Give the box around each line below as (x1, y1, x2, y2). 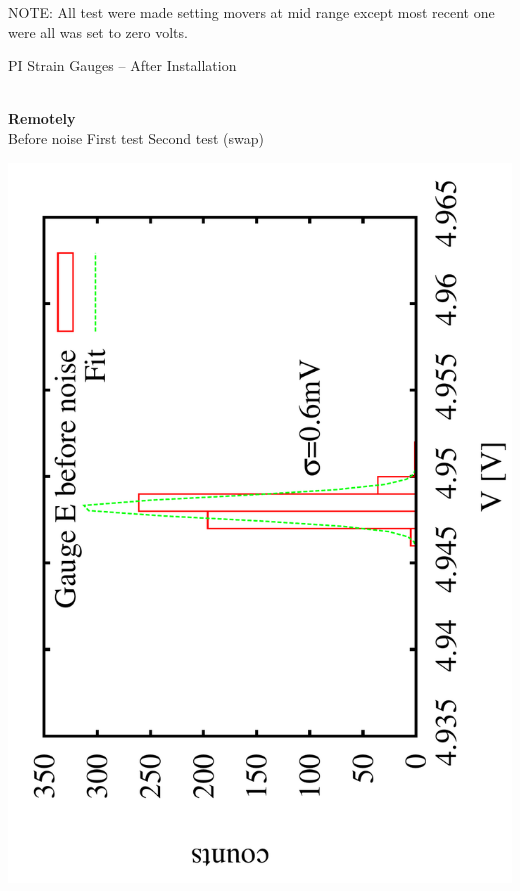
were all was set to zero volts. (8, 21, 188, 42)
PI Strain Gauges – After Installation (8, 55, 237, 76)
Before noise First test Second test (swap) (8, 127, 264, 148)
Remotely (8, 108, 76, 129)
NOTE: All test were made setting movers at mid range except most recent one (8, 2, 495, 22)
